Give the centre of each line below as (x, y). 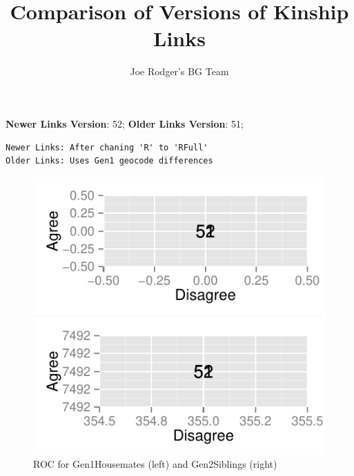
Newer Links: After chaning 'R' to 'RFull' (107, 147)
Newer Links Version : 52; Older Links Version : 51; (125, 123)
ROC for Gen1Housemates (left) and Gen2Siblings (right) (155, 464)
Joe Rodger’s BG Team (179, 71)
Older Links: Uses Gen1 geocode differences (109, 161)
